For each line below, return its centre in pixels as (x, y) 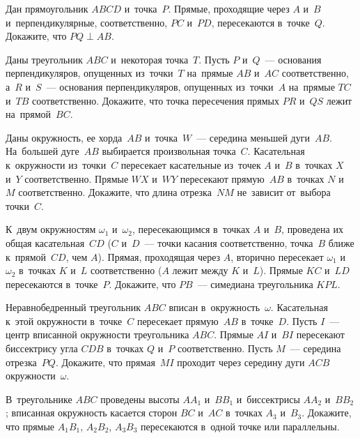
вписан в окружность (214, 307)
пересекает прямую (178, 320)
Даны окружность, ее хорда (64, 137)
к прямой (26, 256)
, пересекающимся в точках (191, 229)
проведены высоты (140, 399)
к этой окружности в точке (64, 320)
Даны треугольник (44, 59)
